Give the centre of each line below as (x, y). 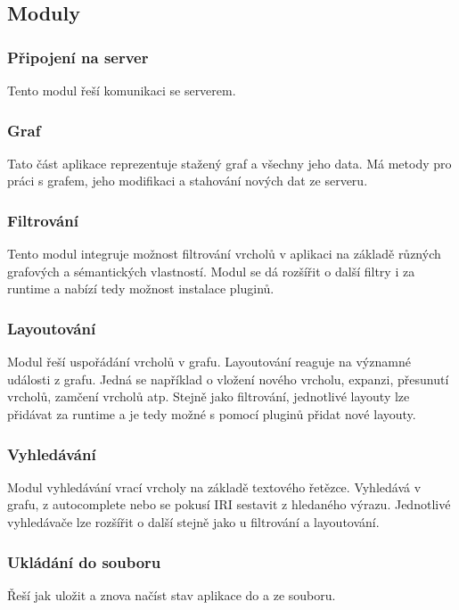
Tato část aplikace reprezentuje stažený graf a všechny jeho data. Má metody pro (229, 163)
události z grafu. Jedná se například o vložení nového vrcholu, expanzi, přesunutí (228, 379)
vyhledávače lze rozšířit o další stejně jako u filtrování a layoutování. (193, 522)
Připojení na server (78, 57)
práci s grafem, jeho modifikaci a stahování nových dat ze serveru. (188, 181)
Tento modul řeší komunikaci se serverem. (122, 90)
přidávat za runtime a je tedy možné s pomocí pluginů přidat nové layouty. (212, 414)
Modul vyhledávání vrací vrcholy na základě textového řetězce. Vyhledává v (214, 486)
